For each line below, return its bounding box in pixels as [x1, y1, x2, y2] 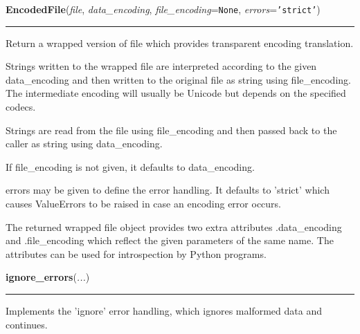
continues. [6, 317, 48, 331]
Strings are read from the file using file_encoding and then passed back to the [6, 122, 337, 137]
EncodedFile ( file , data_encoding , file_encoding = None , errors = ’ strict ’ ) [6, 2, 321, 16]
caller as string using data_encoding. [6, 136, 163, 151]
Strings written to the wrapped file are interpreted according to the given [6, 59, 317, 73]
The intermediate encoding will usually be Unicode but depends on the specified [6, 86, 346, 100]
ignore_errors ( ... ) [6, 270, 90, 284]
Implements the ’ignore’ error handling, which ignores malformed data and [6, 303, 322, 317]
